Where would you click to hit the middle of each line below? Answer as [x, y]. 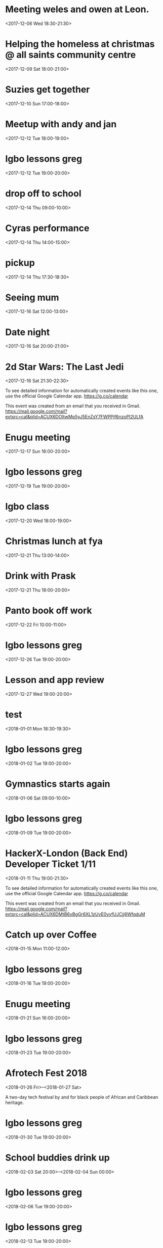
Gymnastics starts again [58, 784]
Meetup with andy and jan [61, 124]
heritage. [15, 1102]
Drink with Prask [40, 576]
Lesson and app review [55, 680]
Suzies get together [48, 90]
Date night [28, 332]
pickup [20, 263]
